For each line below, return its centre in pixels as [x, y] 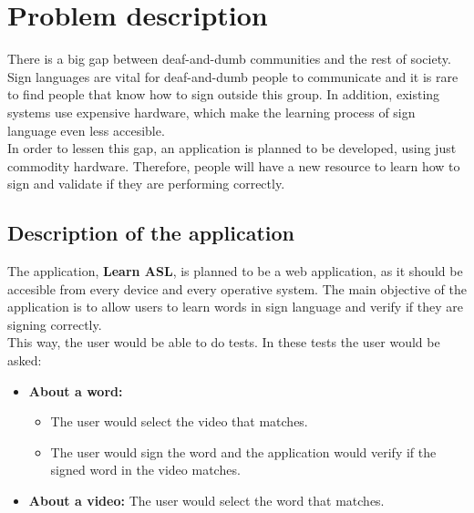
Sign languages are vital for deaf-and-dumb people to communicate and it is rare [233, 76]
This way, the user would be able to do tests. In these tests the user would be [224, 342]
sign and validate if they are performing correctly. [146, 184]
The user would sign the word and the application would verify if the [243, 451]
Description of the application [151, 233]
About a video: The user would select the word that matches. [206, 501]
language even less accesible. [86, 130]
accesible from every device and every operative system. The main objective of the [237, 288]
